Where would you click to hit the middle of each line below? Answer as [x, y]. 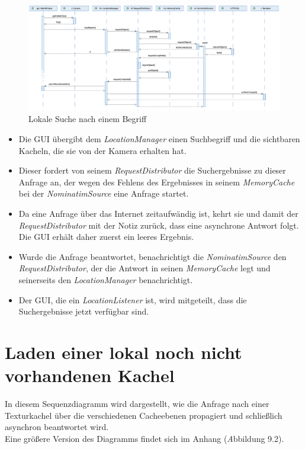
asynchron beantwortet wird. [57, 427]
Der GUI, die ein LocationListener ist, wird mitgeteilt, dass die [133, 299]
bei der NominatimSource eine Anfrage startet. [104, 193]
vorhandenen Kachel [90, 375]
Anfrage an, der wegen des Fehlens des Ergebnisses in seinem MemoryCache [157, 182]
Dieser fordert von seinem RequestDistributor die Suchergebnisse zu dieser [152, 170]
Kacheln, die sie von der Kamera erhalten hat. [102, 150]
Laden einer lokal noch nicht [123, 352]
